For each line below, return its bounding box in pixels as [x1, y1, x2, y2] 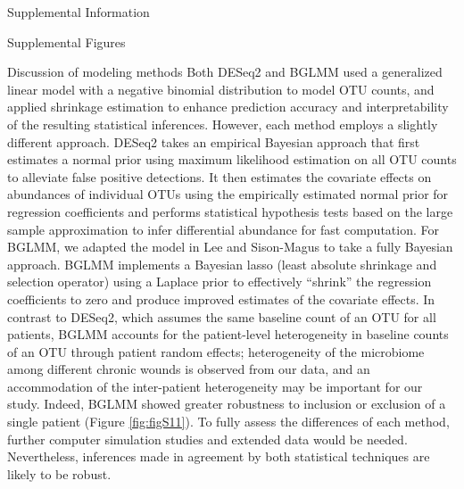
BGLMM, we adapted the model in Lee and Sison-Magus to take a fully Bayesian [7, 237, 453, 256]
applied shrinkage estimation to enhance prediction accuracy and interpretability [7, 97, 449, 116]
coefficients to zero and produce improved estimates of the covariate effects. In [7, 289, 435, 308]
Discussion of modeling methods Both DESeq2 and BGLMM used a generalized [7, 62, 443, 81]
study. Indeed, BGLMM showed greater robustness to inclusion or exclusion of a [7, 394, 446, 413]
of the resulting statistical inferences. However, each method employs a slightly [7, 114, 438, 133]
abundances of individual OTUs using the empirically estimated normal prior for [7, 185, 449, 203]
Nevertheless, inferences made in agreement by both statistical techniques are [7, 447, 430, 466]
